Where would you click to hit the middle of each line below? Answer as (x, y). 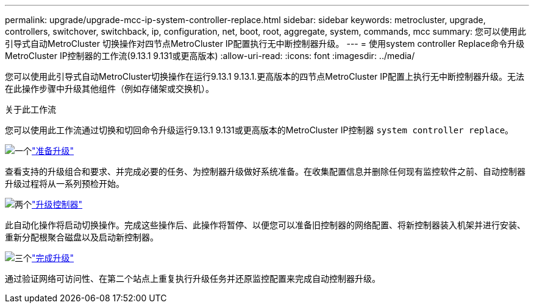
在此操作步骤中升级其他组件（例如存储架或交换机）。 (109, 89)
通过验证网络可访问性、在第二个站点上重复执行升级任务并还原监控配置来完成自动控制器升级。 (193, 278)
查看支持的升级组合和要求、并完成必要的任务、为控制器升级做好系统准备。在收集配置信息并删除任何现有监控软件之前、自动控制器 (265, 171)
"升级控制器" (57, 204)
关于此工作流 (30, 109)
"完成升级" (53, 258)
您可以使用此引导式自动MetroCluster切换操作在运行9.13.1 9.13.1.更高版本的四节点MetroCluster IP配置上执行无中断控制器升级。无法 (265, 76)
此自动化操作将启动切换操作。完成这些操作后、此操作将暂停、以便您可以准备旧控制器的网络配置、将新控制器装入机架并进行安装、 (265, 225)
